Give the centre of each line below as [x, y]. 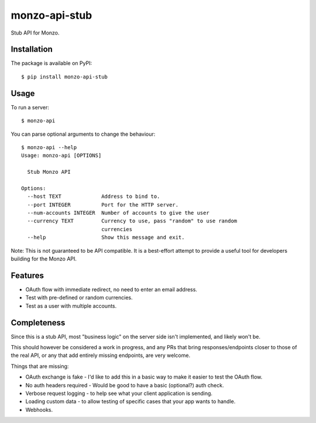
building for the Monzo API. [44, 259]
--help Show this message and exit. [106, 238]
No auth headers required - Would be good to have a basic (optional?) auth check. [125, 385]
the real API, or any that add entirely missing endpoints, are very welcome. [100, 355]
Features [27, 275]
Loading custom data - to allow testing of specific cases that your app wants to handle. [130, 401]
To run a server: [30, 107]
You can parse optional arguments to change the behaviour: [83, 134]
